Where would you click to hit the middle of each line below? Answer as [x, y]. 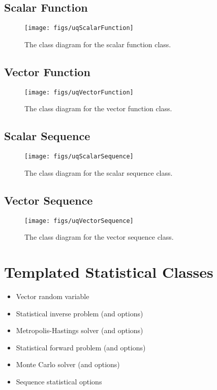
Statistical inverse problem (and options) [80, 313]
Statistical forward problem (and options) [81, 347]
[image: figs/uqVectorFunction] [79, 92]
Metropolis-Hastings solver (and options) [80, 330]
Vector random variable [53, 296]
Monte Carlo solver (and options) [68, 364]
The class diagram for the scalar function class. [98, 44]
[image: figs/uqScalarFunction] [79, 28]
